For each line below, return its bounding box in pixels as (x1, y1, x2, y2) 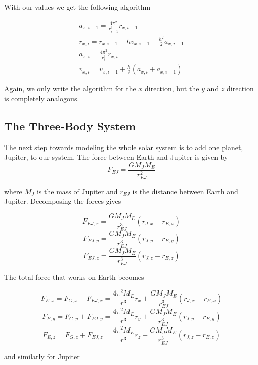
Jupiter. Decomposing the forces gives (4, 196, 121, 206)
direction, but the (145, 83, 199, 94)
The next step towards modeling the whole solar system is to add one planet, (4, 141, 243, 152)
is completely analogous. (4, 93, 79, 103)
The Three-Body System (4, 118, 136, 133)
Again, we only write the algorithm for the (4, 83, 136, 94)
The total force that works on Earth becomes (4, 272, 144, 282)
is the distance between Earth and (132, 186, 238, 196)
